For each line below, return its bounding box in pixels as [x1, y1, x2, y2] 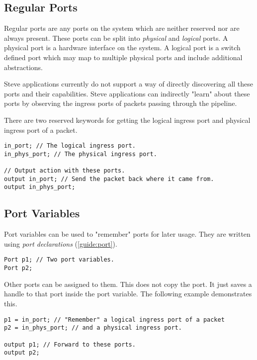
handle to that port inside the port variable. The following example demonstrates [4, 288, 252, 299]
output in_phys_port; [4, 183, 76, 191]
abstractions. [4, 62, 43, 72]
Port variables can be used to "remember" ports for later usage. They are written [4, 229, 251, 239]
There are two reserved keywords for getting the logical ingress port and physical [4, 114, 251, 125]
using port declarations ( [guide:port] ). [4, 238, 117, 249]
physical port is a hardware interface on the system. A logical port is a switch [4, 42, 241, 53]
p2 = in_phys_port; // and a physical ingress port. [4, 324, 182, 332]
